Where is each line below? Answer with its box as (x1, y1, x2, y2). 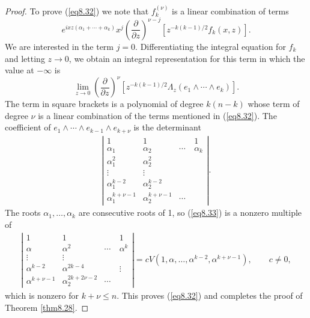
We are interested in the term (5, 40, 114, 52)
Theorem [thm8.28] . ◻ (5, 301, 89, 313)
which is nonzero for (5, 289, 79, 302)
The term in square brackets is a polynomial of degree (5, 97, 204, 110)
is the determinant (133, 121, 201, 133)
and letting (5, 52, 45, 64)
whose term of (248, 97, 300, 110)
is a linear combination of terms (172, 4, 289, 17)
